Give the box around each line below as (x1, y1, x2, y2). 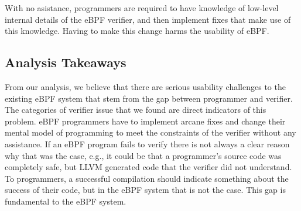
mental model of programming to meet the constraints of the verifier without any (5, 126, 296, 139)
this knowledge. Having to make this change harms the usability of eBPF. (5, 25, 269, 37)
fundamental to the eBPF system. (5, 195, 126, 207)
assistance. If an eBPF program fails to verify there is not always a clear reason (5, 137, 290, 150)
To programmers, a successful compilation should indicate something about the (5, 172, 289, 184)
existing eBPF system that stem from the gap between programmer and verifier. (5, 92, 293, 104)
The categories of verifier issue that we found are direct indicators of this (5, 103, 266, 116)
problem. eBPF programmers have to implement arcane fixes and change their (5, 115, 286, 127)
